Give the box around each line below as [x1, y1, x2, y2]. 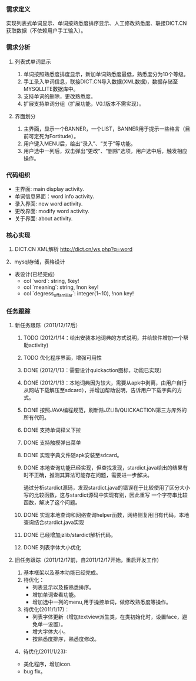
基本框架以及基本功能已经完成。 [23, 569, 101, 576]
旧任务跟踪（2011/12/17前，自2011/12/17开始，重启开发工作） [14, 556, 162, 563]
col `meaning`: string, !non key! [23, 284, 99, 291]
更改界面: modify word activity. [14, 207, 89, 214]
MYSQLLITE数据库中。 [23, 85, 79, 92]
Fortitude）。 [49, 132, 79, 139]
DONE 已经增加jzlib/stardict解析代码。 [23, 532, 117, 539]
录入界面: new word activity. [14, 200, 83, 207]
